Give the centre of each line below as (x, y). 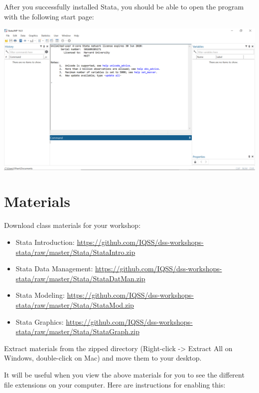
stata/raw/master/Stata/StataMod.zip (75, 304)
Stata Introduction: (45, 242)
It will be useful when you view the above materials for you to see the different (124, 374)
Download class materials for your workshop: (72, 225)
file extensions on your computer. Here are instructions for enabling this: (115, 384)
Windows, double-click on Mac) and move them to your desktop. (103, 358)
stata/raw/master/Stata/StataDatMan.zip (80, 278)
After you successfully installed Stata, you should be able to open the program (124, 6)
